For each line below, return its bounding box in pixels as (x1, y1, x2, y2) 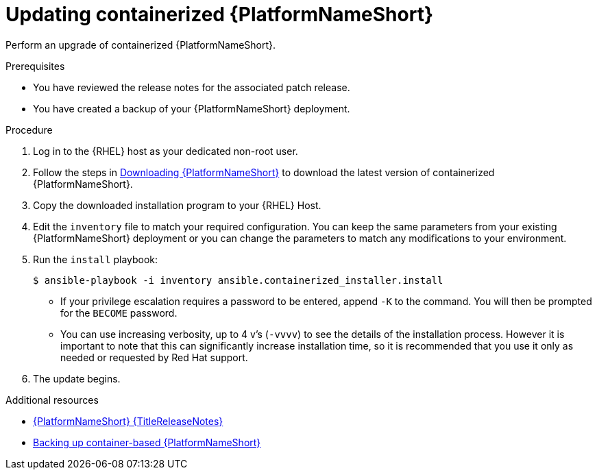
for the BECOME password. (60, 306, 178, 319)
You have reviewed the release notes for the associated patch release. (33, 81, 350, 93)
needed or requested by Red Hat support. (60, 351, 248, 363)
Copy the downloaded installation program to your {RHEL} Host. (33, 199, 321, 211)
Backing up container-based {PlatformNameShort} (33, 436, 261, 448)
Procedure (5, 123, 53, 136)
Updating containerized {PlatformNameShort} (5, 3, 434, 26)
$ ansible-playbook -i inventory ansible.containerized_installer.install (33, 274, 443, 286)
